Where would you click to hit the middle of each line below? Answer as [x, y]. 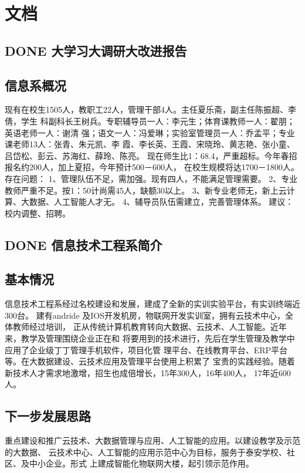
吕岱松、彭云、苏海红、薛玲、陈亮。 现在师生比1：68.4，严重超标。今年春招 [151, 155]
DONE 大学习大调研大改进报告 [96, 50]
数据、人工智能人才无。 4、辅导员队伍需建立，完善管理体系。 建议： [161, 202]
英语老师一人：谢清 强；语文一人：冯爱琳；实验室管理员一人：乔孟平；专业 [150, 132]
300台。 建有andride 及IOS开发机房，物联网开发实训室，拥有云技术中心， [145, 315]
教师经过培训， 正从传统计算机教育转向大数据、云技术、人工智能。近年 [150, 327]
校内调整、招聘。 [38, 213]
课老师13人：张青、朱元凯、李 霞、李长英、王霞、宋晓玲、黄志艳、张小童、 [150, 144]
